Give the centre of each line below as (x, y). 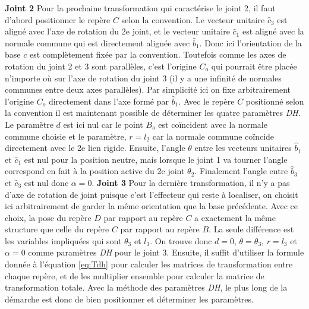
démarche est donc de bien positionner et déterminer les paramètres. (129, 299)
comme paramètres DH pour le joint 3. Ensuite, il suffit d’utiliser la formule (166, 252)
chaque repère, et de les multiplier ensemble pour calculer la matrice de (135, 275)
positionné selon (275, 101)
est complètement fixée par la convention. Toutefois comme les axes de (158, 54)
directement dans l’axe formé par (108, 101)
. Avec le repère (206, 101)
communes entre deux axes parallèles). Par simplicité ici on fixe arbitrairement (148, 89)
